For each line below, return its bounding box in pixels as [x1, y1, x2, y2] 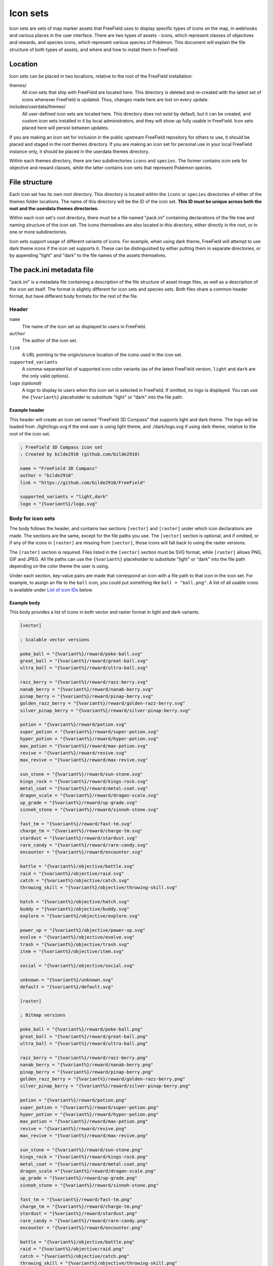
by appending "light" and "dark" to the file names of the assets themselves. [9, 252, 167, 258]
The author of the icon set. [22, 337, 78, 344]
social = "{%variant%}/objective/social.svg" [20, 963, 135, 968]
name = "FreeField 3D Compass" [20, 465, 98, 471]
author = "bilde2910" [20, 472, 74, 479]
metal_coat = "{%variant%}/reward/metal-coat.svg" [20, 785, 149, 791]
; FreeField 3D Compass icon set [20, 444, 103, 450]
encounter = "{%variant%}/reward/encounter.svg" [20, 849, 143, 855]
